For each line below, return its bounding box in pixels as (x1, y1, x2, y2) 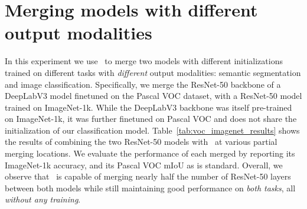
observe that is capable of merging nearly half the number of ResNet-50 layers (5, 170, 291, 183)
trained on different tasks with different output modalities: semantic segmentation (5, 66, 301, 78)
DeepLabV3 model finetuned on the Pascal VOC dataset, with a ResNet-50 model (5, 89, 302, 102)
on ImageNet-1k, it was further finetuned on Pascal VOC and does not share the (5, 112, 297, 125)
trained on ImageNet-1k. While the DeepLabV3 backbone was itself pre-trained (5, 101, 292, 113)
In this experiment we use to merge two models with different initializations (5, 55, 283, 67)
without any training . (5, 193, 81, 205)
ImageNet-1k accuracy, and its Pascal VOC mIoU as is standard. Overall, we (5, 158, 283, 171)
